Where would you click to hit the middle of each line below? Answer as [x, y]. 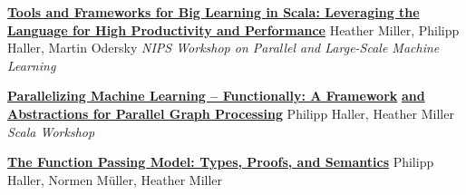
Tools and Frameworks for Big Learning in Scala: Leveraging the [214, 12]
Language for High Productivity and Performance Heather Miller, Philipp [233, 29]
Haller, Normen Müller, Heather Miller [115, 179]
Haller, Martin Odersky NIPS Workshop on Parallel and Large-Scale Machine [223, 48]
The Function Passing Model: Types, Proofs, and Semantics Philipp [221, 162]
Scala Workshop [51, 131]
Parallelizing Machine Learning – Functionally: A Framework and [216, 96]
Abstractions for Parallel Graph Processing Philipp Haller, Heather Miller [231, 113]
